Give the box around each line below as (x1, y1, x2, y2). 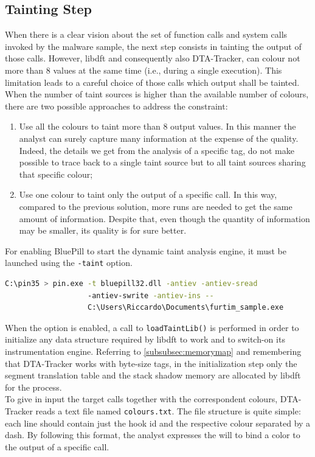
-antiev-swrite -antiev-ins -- (88, 291, 214, 300)
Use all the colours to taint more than (19, 120, 161, 133)
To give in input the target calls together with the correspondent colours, (5, 392, 278, 405)
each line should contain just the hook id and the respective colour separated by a (5, 416, 311, 429)
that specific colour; (19, 167, 93, 180)
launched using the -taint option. (5, 256, 133, 269)
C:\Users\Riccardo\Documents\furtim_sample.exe (88, 303, 284, 312)
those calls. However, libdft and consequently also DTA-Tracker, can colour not (5, 52, 300, 65)
